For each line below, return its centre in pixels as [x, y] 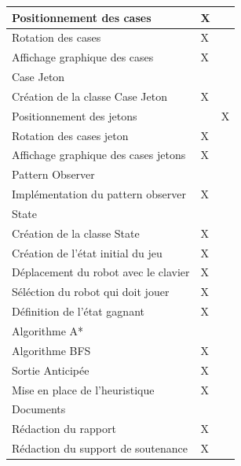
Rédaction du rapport [64, 429]
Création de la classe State [76, 233]
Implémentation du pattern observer [99, 194]
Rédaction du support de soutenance [100, 448]
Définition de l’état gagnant [78, 311]
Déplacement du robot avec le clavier [101, 272]
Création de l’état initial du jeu [87, 252]
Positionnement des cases [82, 17]
